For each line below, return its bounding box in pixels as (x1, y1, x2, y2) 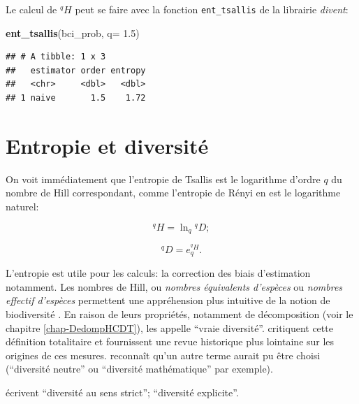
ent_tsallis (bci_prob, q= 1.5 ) (6, 25, 140, 40)
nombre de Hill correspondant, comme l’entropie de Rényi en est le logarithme (6, 185, 341, 200)
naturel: (6, 199, 39, 213)
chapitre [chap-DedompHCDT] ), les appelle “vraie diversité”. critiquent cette (6, 320, 333, 335)
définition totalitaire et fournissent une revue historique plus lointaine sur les (6, 334, 335, 349)
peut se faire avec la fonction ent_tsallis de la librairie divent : (75, 2, 349, 16)
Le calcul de (6, 2, 57, 16)
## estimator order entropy (6, 65, 146, 75)
